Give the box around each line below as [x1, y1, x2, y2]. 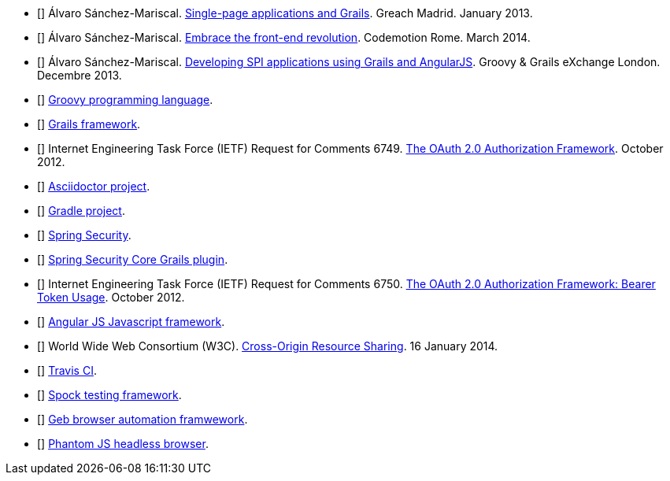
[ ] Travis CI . [37, 364, 97, 377]
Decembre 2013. [37, 68, 122, 82]
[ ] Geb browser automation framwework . [37, 413, 248, 426]
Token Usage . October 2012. [37, 290, 185, 304]
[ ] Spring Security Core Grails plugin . [37, 253, 228, 266]
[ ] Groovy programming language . [37, 93, 213, 106]
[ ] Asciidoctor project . [37, 179, 150, 193]
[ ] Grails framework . [37, 117, 141, 131]
